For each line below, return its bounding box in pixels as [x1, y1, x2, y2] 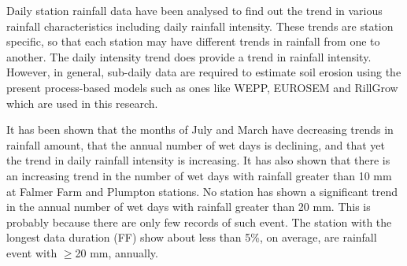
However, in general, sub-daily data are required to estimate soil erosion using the [6, 64, 401, 80]
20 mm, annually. [75, 244, 158, 260]
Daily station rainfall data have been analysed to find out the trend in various [6, 2, 383, 18]
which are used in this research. [6, 94, 158, 111]
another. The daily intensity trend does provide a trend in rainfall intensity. [6, 48, 372, 65]
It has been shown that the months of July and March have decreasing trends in [6, 121, 394, 138]
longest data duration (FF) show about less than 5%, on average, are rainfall [6, 229, 377, 246]
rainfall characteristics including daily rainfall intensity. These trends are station [6, 17, 394, 34]
